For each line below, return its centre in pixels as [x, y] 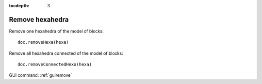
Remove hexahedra [39, 19]
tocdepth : [19, 6]
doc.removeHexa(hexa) [43, 42]
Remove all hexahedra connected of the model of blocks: [66, 53]
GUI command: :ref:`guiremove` [41, 75]
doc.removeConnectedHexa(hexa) [55, 65]
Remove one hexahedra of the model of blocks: [56, 31]
